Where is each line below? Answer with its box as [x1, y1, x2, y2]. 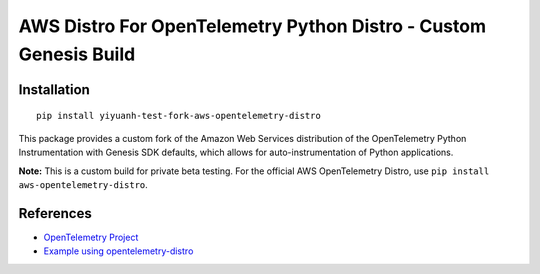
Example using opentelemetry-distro [43, 245, 194, 257]
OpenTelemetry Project [43, 231, 139, 243]
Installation [18, 81, 90, 98]
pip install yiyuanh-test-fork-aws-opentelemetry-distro [36, 110, 322, 122]
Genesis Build [18, 43, 136, 65]
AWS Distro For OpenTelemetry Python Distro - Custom [18, 15, 487, 37]
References [18, 205, 92, 222]
